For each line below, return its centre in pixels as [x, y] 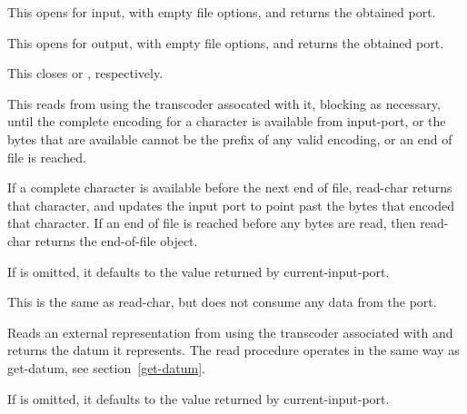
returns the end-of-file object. [116, 240]
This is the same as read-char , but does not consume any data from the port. [222, 302]
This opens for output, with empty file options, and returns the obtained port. [226, 42]
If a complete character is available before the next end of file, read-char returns [230, 187]
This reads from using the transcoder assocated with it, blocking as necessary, [224, 103]
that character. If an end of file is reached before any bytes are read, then [212, 223]
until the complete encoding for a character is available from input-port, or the [227, 121]
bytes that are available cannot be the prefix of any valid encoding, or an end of [230, 138]
